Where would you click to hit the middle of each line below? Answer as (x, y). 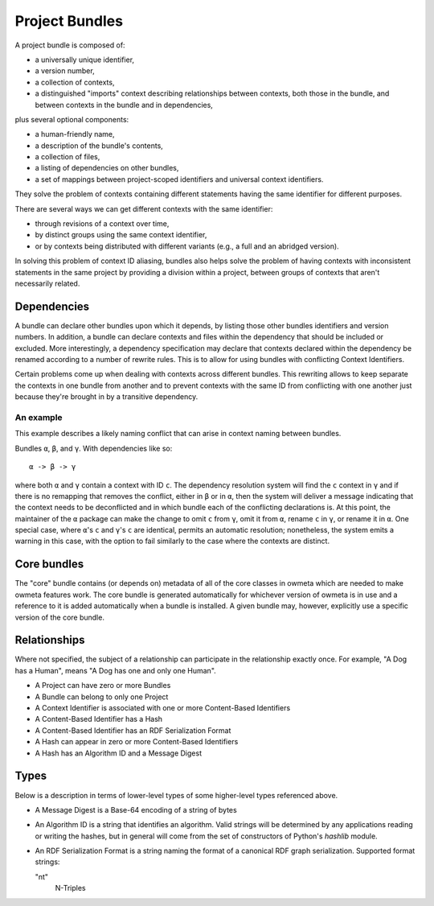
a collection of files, (68, 157)
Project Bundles (69, 21)
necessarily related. (47, 283)
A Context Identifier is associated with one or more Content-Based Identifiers (163, 708)
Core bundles (49, 564)
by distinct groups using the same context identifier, (121, 235)
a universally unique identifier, (85, 60)
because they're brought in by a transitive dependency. (106, 397)
